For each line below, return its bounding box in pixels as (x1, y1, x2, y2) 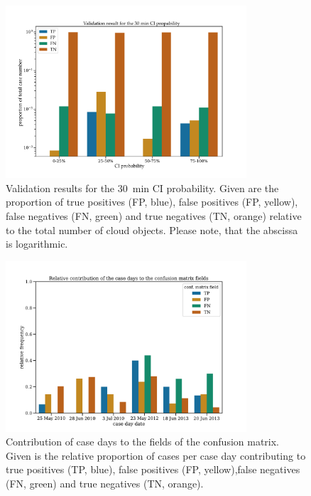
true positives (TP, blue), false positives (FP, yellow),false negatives (6, 462, 300, 477)
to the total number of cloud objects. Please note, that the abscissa (6, 222, 298, 237)
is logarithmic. (6, 236, 68, 251)
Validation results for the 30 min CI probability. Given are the (6, 180, 279, 195)
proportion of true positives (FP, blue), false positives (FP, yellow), (6, 194, 298, 209)
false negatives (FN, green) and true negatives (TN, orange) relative (6, 208, 302, 223)
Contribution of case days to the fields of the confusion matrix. (6, 434, 280, 449)
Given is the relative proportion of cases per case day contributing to (6, 448, 306, 463)
